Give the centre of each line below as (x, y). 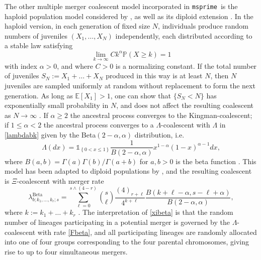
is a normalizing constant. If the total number (186, 66)
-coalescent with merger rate (60, 180)
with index (21, 66)
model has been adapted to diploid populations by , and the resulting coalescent (128, 171)
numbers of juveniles (36, 35)
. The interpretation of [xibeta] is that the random (156, 212)
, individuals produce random (203, 26)
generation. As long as (39, 95)
